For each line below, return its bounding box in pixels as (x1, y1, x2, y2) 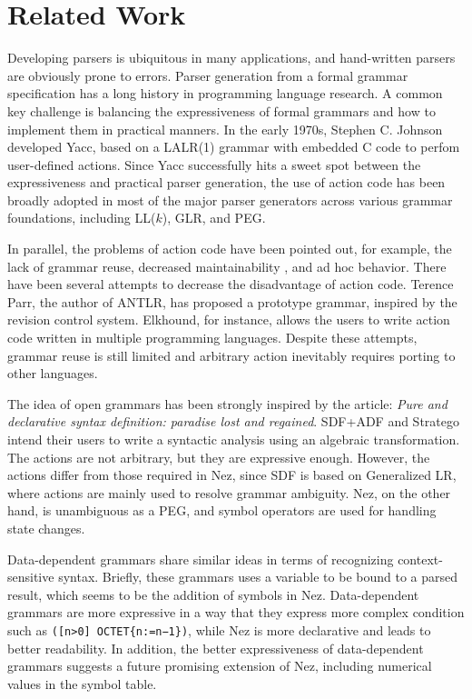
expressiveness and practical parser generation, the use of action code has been (7, 173, 446, 192)
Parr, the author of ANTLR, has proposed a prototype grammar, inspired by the (7, 292, 457, 311)
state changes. (7, 518, 85, 537)
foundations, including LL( (7, 208, 156, 227)
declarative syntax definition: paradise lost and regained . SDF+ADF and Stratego (7, 412, 459, 431)
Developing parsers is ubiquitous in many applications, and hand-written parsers (7, 48, 456, 67)
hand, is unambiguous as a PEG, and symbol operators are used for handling (7, 501, 437, 520)
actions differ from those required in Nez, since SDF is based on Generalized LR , (7, 465, 457, 484)
